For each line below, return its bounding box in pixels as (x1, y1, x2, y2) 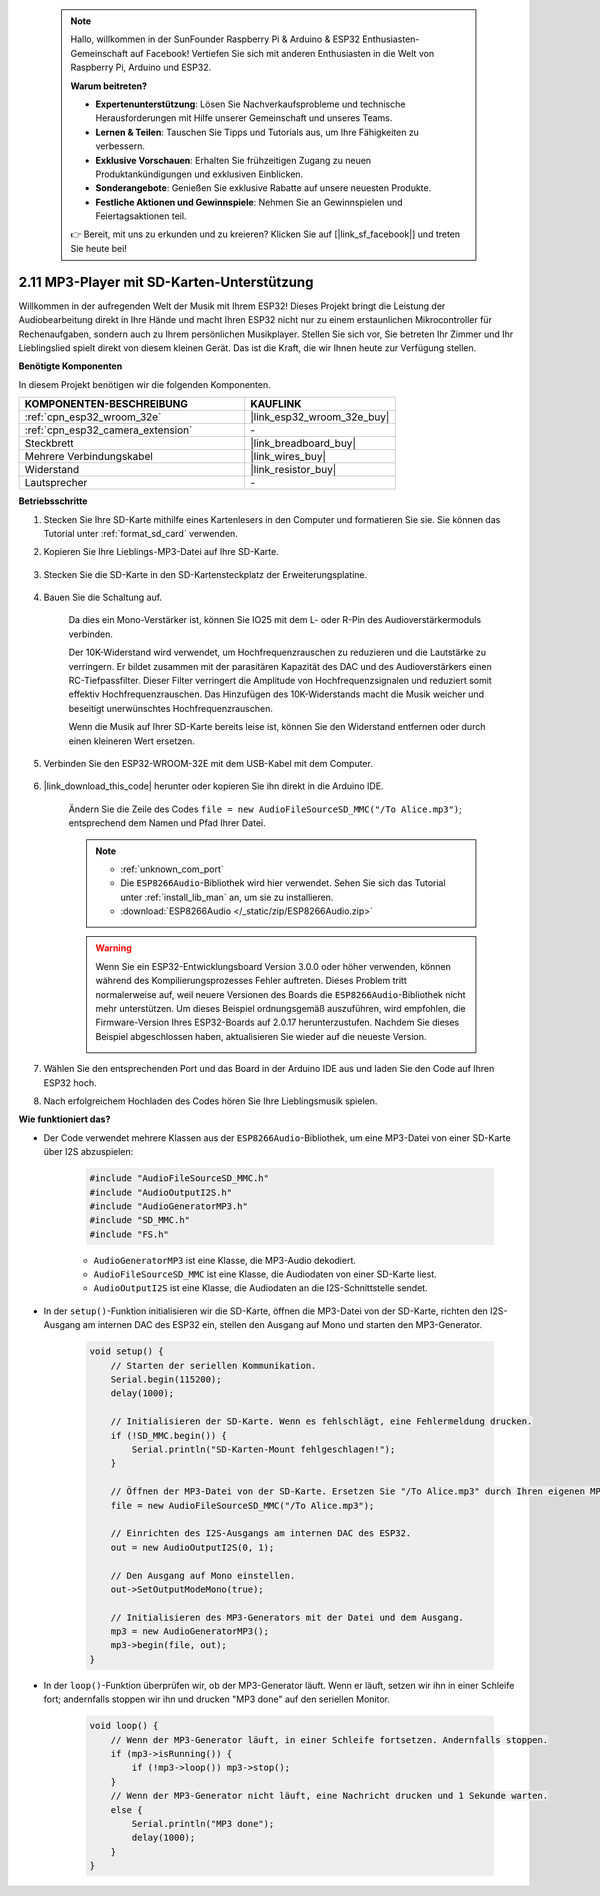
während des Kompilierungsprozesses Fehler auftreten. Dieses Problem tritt (95, 975, 407, 987)
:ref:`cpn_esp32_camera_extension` (24, 423, 193, 437)
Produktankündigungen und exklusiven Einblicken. (95, 168, 304, 180)
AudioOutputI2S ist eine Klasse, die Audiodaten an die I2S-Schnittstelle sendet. (93, 1282, 429, 1294)
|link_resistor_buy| (250, 463, 337, 477)
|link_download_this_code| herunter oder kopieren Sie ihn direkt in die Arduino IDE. (43, 780, 384, 792)
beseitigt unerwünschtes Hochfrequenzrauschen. (68, 702, 274, 714)
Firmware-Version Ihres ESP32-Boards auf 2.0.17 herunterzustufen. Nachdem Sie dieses (95, 1016, 460, 1029)
